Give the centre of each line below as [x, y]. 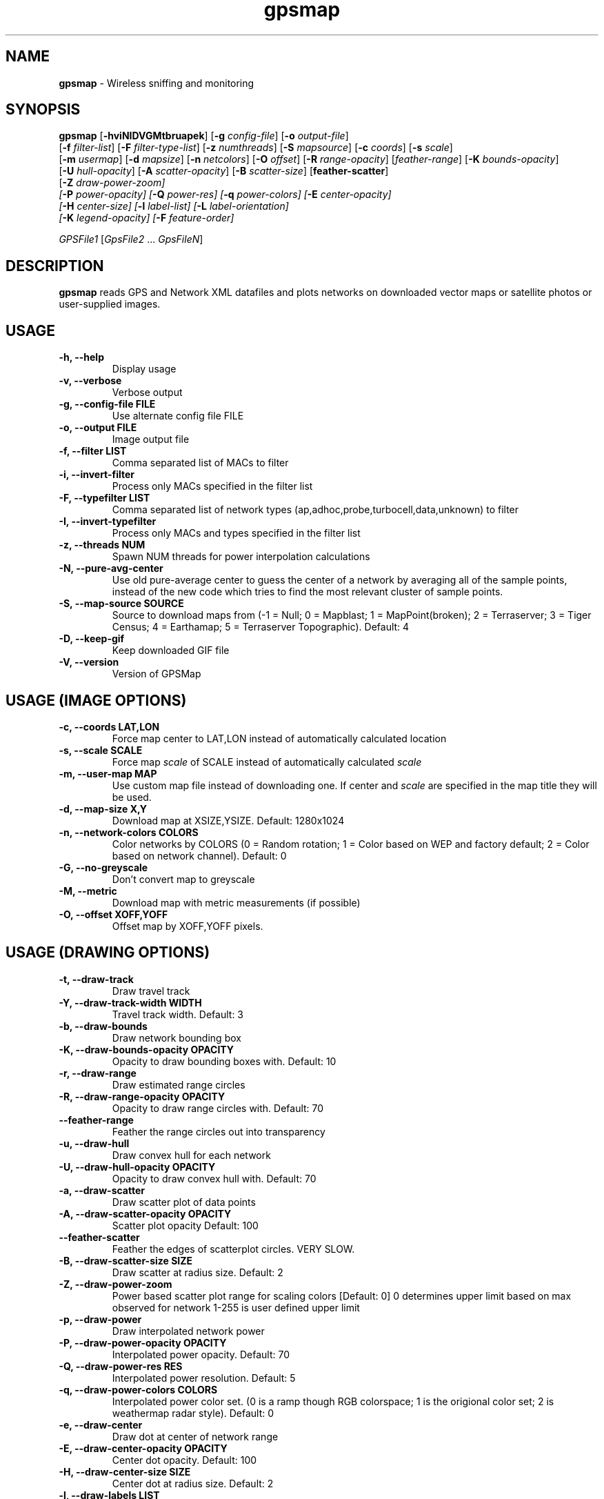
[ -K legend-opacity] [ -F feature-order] [147, 218]
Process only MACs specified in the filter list [212, 486]
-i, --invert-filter [97, 475]
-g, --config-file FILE [107, 404]
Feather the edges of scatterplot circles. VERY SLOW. [233, 1249]
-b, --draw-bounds [103, 1026]
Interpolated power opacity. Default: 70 [201, 1354]
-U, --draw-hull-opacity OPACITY [137, 1167]
